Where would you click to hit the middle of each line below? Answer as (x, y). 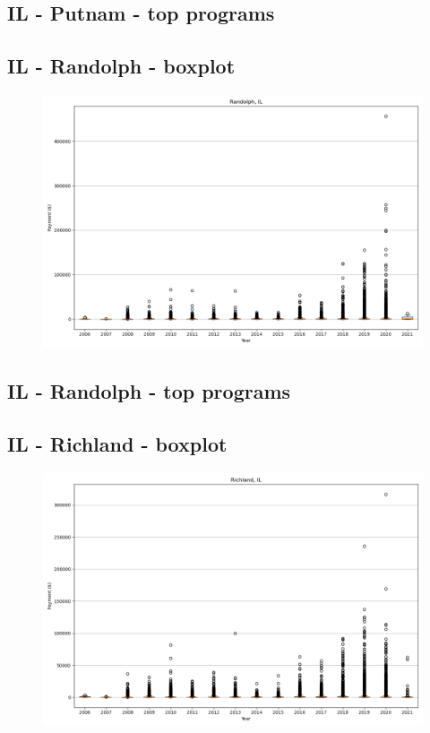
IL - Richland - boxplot (117, 444)
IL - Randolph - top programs (149, 391)
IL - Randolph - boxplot (121, 66)
